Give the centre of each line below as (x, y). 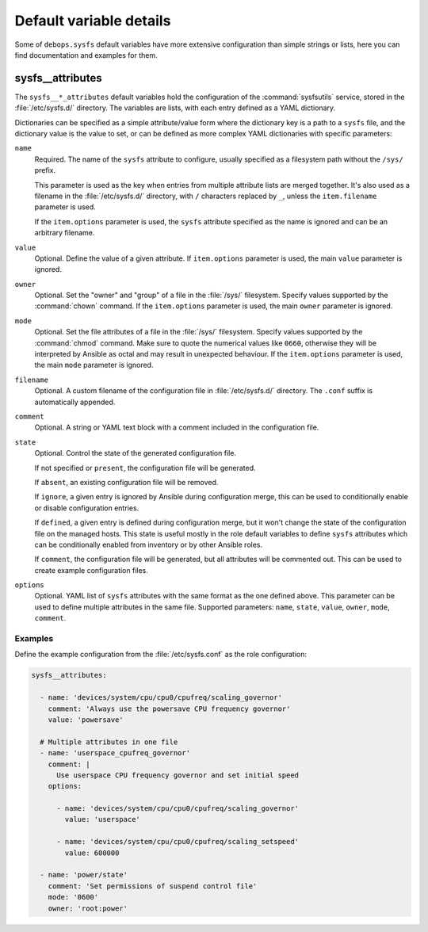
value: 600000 (92, 853)
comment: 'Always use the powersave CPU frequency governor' (169, 709)
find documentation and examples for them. (86, 55)
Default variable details (93, 21)
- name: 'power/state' (84, 875)
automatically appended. (75, 402)
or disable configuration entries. (87, 508)
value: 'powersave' (86, 720)
